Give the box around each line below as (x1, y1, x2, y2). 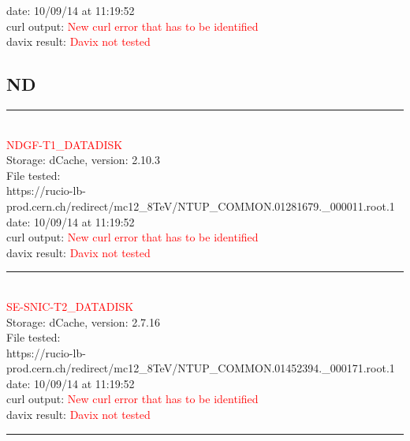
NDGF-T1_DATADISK (6, 136, 123, 152)
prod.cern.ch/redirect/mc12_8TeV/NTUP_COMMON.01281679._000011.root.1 (6, 197, 395, 214)
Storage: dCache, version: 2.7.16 (6, 313, 160, 330)
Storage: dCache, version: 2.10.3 (6, 151, 160, 168)
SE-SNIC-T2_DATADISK (6, 297, 134, 314)
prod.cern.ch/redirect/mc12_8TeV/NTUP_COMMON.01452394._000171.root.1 (6, 360, 395, 376)
